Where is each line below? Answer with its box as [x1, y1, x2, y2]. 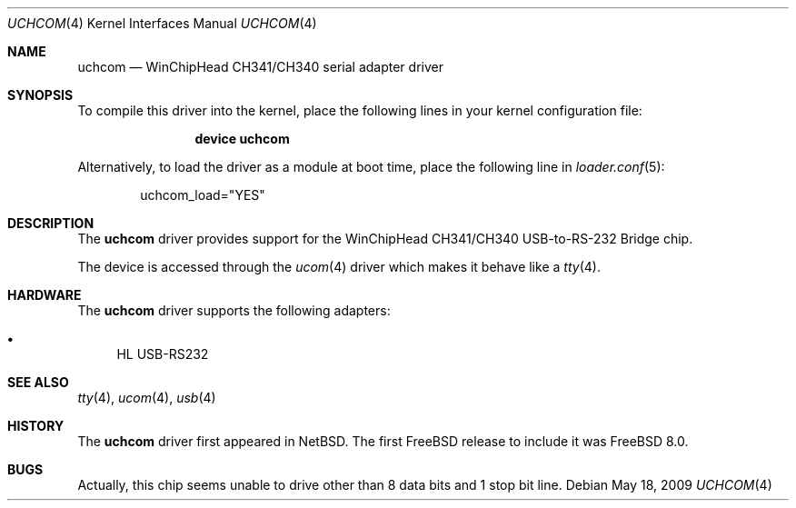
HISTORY [7, 418, 65, 433]
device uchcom [194, 131, 290, 146]
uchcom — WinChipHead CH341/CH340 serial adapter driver [77, 59, 443, 75]
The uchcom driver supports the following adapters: [77, 303, 391, 318]
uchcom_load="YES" [140, 187, 265, 203]
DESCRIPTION [7, 215, 95, 231]
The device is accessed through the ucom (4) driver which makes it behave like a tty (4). [77, 259, 601, 274]
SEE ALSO [7, 374, 69, 390]
